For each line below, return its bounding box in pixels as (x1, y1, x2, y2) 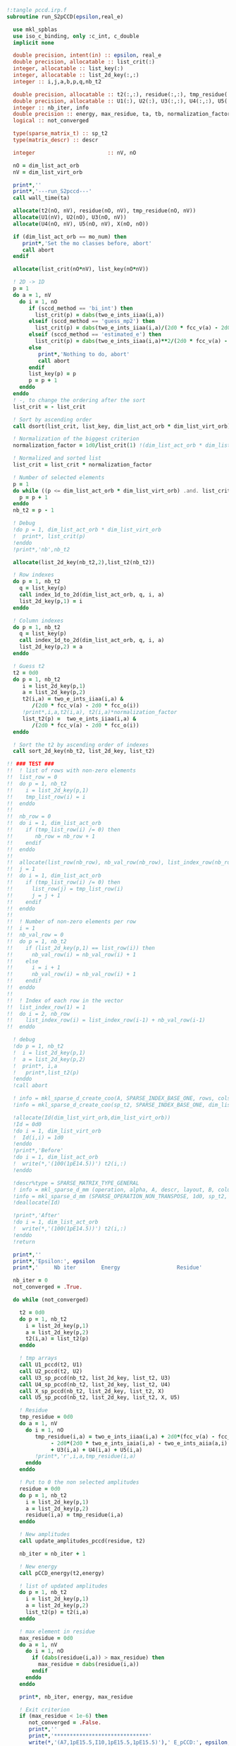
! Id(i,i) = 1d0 (13, 1134, 64, 1141)
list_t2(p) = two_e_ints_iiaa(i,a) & (22, 715, 137, 722)
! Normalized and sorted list (13, 455, 101, 462)
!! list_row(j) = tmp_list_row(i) (6, 885, 124, 892)
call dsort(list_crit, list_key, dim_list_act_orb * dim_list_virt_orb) (13, 423, 231, 430)
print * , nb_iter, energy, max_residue (19, 1693, 133, 1700)
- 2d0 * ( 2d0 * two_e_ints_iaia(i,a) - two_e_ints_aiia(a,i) (51, 1439, 228, 1447)
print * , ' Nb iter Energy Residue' (13, 1264, 202, 1272)
